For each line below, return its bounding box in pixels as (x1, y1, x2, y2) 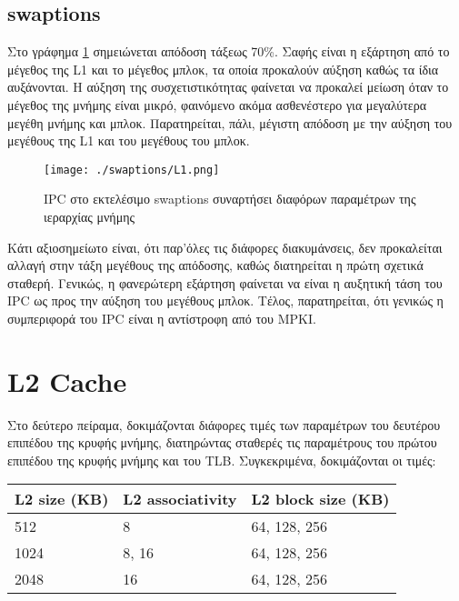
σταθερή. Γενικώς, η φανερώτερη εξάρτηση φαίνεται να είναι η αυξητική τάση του (7, 273, 443, 292)
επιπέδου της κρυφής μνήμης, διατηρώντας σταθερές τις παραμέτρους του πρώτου (7, 433, 437, 452)
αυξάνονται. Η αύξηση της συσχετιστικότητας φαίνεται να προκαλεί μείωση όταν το (7, 77, 449, 96)
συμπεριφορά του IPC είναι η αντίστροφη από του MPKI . (7, 308, 316, 327)
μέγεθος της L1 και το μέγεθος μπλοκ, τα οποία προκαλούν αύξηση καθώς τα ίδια (7, 59, 439, 78)
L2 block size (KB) (251, 488, 390, 510)
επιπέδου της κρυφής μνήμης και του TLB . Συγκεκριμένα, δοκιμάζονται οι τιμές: (7, 450, 436, 469)
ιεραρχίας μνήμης (44, 207, 135, 226)
